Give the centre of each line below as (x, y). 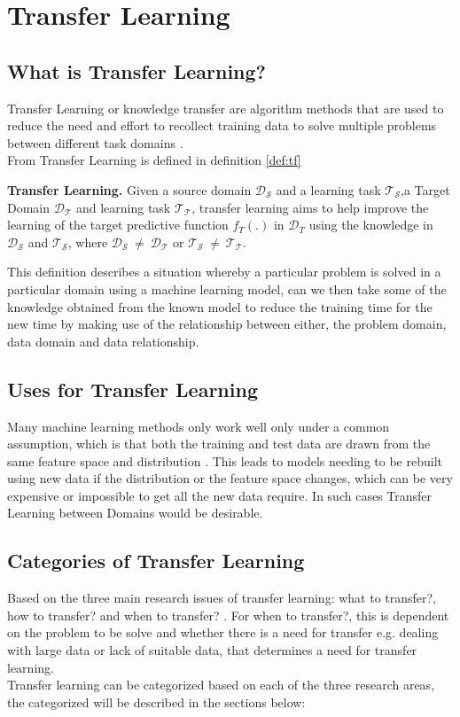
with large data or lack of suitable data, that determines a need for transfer (212, 650)
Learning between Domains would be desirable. (135, 513)
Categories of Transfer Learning (156, 561)
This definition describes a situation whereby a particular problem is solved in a (224, 272)
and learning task (123, 207)
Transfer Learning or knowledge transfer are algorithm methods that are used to (226, 108)
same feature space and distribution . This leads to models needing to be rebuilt (225, 460)
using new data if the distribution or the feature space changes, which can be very (230, 478)
